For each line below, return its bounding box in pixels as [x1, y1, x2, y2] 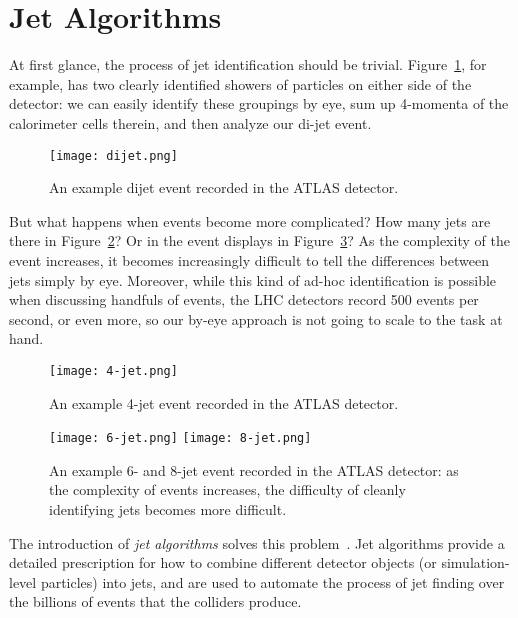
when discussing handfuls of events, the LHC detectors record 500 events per [9, 289, 479, 310]
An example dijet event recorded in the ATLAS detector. [49, 177, 399, 198]
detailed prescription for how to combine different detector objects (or [9, 552, 437, 573]
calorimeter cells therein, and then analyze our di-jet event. [9, 112, 372, 133]
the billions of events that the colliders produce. [9, 591, 302, 612]
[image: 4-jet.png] [49, 363, 178, 378]
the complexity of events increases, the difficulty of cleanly [49, 479, 406, 500]
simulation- [441, 552, 510, 573]
